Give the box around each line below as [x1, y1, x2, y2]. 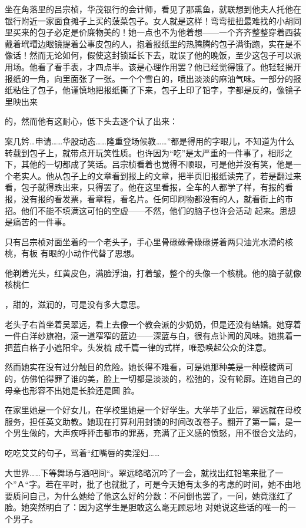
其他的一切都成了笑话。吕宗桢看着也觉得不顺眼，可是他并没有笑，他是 [21, 158, 293, 170]
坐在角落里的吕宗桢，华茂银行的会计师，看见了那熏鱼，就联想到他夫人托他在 [5, 3, 301, 15]
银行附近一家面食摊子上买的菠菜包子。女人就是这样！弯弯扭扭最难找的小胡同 [5, 14, 301, 27]
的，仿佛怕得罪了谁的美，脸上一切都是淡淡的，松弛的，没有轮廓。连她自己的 [5, 372, 301, 385]
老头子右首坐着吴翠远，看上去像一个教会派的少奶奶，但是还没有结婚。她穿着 [5, 318, 301, 330]
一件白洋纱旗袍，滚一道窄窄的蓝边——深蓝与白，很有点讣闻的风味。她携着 [5, 329, 293, 342]
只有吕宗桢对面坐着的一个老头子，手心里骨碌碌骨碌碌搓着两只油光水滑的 [5, 235, 285, 247]
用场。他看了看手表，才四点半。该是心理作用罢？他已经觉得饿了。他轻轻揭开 [5, 60, 301, 72]
